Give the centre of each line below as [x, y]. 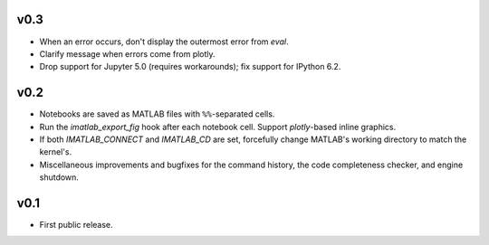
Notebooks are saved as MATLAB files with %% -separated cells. [157, 114]
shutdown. [59, 177]
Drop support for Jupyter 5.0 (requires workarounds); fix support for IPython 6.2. [190, 67]
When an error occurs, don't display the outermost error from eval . [164, 42]
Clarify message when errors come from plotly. [128, 53]
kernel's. [56, 152]
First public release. [76, 225]
